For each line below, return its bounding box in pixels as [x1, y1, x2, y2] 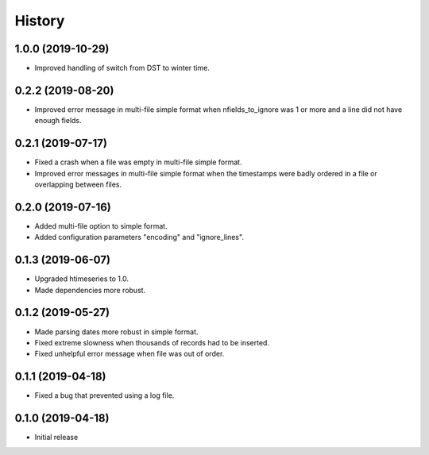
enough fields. [34, 116, 83, 125]
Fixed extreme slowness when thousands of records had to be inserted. [34, 337, 270, 347]
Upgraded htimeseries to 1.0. [34, 274, 129, 283]
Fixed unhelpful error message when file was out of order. [34, 349, 225, 359]
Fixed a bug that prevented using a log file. [34, 391, 175, 400]
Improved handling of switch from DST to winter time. [34, 64, 210, 73]
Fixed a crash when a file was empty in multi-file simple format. [34, 157, 242, 167]
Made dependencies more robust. [34, 285, 146, 295]
